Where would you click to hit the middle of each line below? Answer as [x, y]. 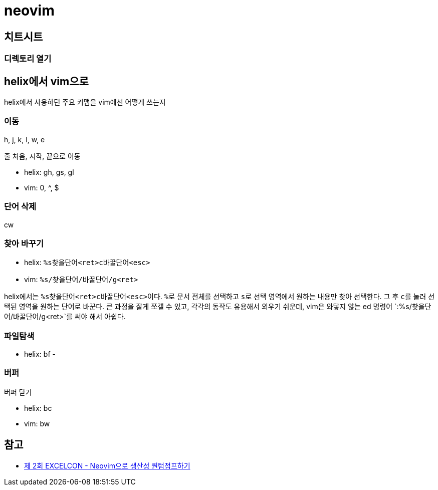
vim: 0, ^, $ [42, 187]
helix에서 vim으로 [46, 81]
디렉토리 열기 [28, 59]
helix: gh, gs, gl [49, 172]
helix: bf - [40, 354]
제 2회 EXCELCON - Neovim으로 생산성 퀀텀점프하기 [107, 465]
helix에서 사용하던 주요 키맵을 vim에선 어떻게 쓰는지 [85, 102]
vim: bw [37, 423]
